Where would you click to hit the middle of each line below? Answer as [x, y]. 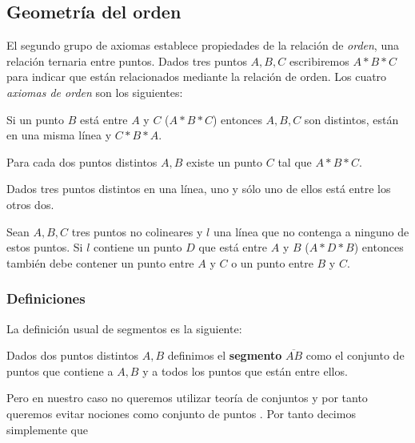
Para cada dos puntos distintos [82, 161]
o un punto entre [272, 262]
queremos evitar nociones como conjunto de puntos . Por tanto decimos [181, 413]
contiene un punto [138, 247]
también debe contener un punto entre [100, 262]
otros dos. [30, 204]
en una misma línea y [59, 135]
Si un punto [35, 119]
